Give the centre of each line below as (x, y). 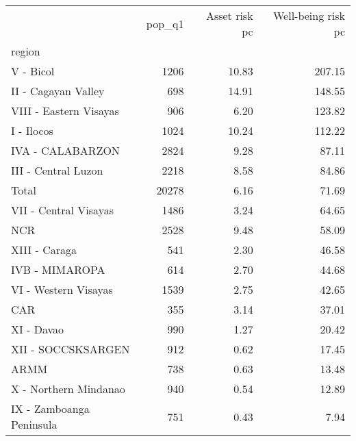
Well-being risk (309, 15)
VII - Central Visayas (62, 210)
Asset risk (229, 15)
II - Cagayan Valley (58, 91)
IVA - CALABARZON (65, 150)
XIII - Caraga (44, 250)
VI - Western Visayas (62, 289)
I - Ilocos (32, 130)
